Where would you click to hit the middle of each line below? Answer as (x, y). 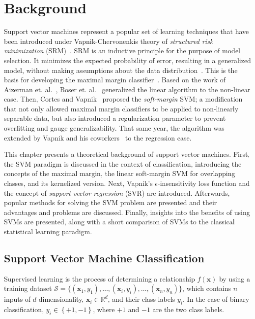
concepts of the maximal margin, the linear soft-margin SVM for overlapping (120, 173)
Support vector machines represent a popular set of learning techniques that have (127, 31)
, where (104, 309)
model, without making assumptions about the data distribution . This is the (121, 70)
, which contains (207, 288)
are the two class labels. (188, 309)
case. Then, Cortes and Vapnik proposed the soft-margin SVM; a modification (123, 99)
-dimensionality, (60, 299)
